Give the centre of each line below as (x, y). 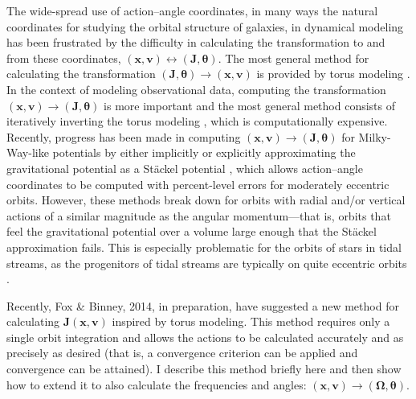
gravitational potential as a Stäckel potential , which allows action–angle (185, 168)
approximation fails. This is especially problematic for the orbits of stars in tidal (204, 247)
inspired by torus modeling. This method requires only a (251, 321)
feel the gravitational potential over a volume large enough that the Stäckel (192, 231)
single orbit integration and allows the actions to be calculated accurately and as (205, 337)
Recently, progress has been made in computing (124, 136)
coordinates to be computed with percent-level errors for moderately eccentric (198, 184)
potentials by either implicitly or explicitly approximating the (204, 152)
